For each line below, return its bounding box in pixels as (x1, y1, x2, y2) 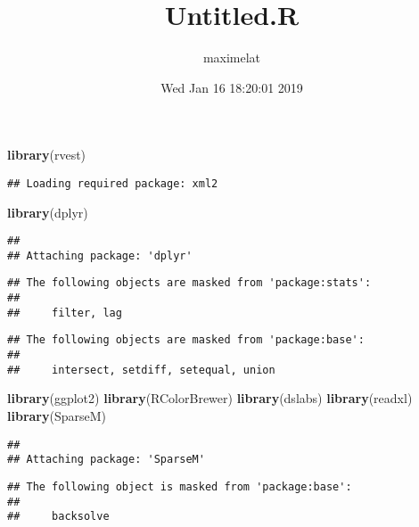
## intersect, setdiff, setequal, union (7, 363, 275, 376)
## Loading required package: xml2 (7, 177, 218, 190)
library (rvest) (7, 145, 86, 164)
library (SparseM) (7, 407, 107, 424)
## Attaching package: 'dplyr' (7, 249, 193, 262)
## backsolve (7, 510, 110, 523)
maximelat (202, 48, 261, 67)
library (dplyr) (7, 202, 88, 221)
